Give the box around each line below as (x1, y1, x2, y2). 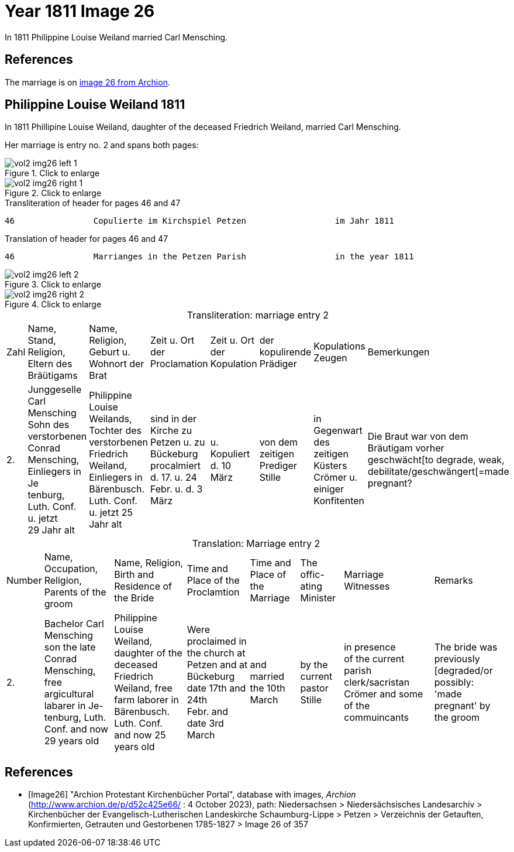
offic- (300, 569, 325, 581)
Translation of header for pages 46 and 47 (5, 234, 168, 244)
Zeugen (313, 352, 347, 364)
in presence (344, 641, 396, 653)
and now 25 (114, 729, 166, 741)
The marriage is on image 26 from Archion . (5, 77, 170, 87)
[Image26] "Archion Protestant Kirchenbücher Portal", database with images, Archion (28, 789, 356, 800)
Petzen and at (187, 659, 248, 671)
